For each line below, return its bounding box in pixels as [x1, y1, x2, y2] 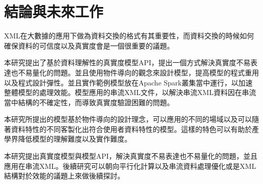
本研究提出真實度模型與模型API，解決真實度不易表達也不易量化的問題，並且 [4, 151, 258, 161]
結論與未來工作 [4, 1, 104, 22]
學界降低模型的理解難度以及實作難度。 [4, 133, 131, 144]
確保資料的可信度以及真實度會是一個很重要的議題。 [4, 40, 174, 51]
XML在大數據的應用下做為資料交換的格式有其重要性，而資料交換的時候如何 [4, 30, 254, 41]
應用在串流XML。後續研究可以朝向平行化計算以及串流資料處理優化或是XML [4, 160, 256, 171]
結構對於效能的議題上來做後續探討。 [4, 170, 124, 181]
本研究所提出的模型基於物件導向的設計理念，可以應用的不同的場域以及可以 [4, 114, 252, 124]
